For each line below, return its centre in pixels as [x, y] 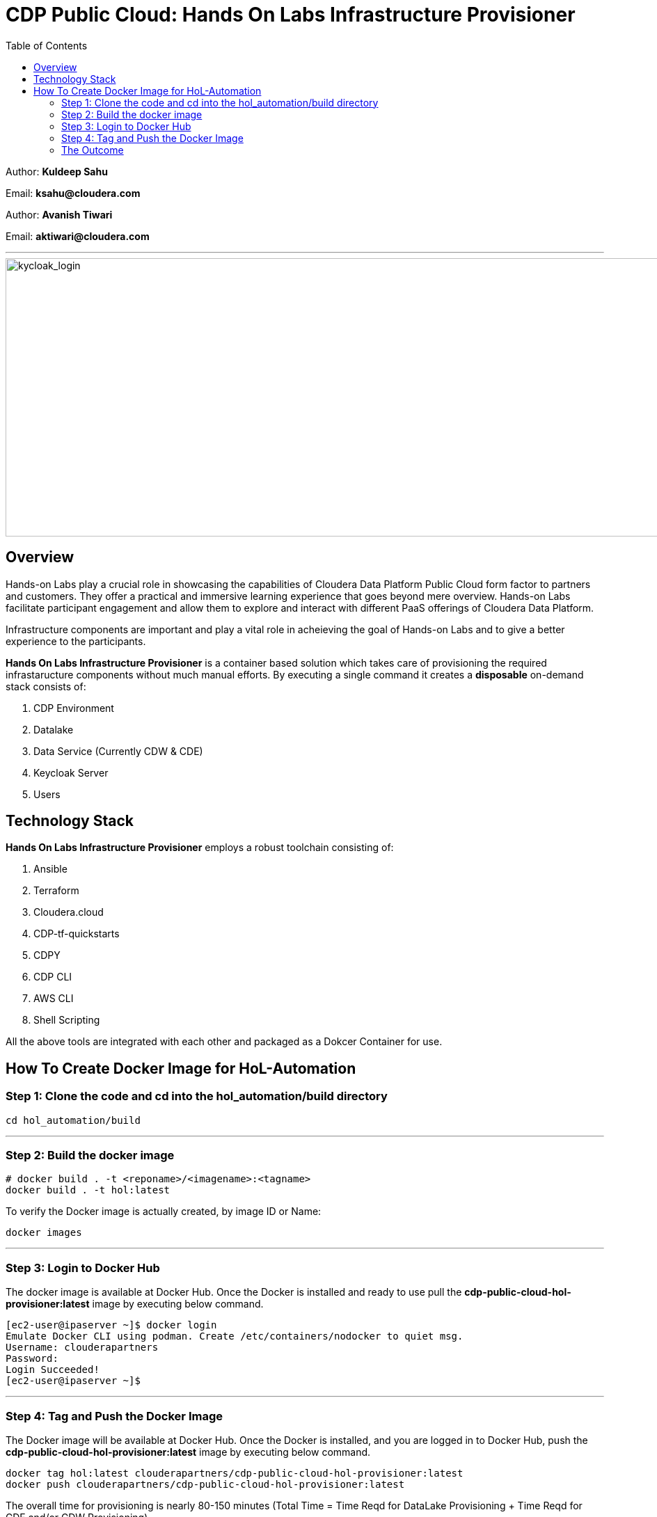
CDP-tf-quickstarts [77, 934]
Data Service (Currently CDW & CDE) [118, 751]
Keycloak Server [71, 772]
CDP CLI [53, 977]
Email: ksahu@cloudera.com [73, 193]
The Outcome [93, 150]
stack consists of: [46, 686]
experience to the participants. [76, 641]
